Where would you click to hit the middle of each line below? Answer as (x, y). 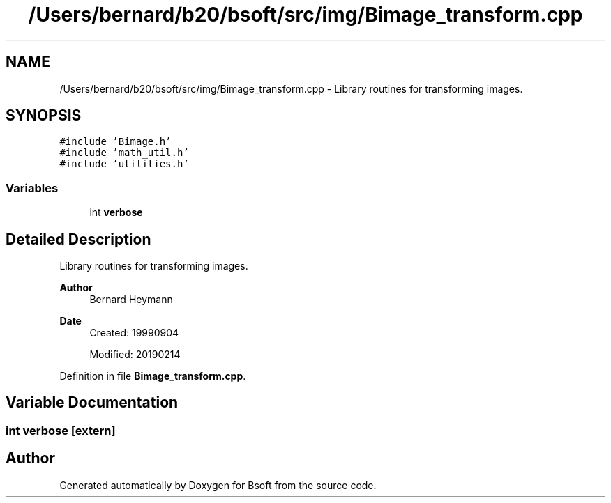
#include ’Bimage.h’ (115, 142)
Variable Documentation (92, 403)
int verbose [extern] (61, 430)
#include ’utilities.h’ (124, 164)
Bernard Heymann (131, 300)
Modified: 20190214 (135, 355)
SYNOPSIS (44, 116)
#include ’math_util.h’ (124, 153)
